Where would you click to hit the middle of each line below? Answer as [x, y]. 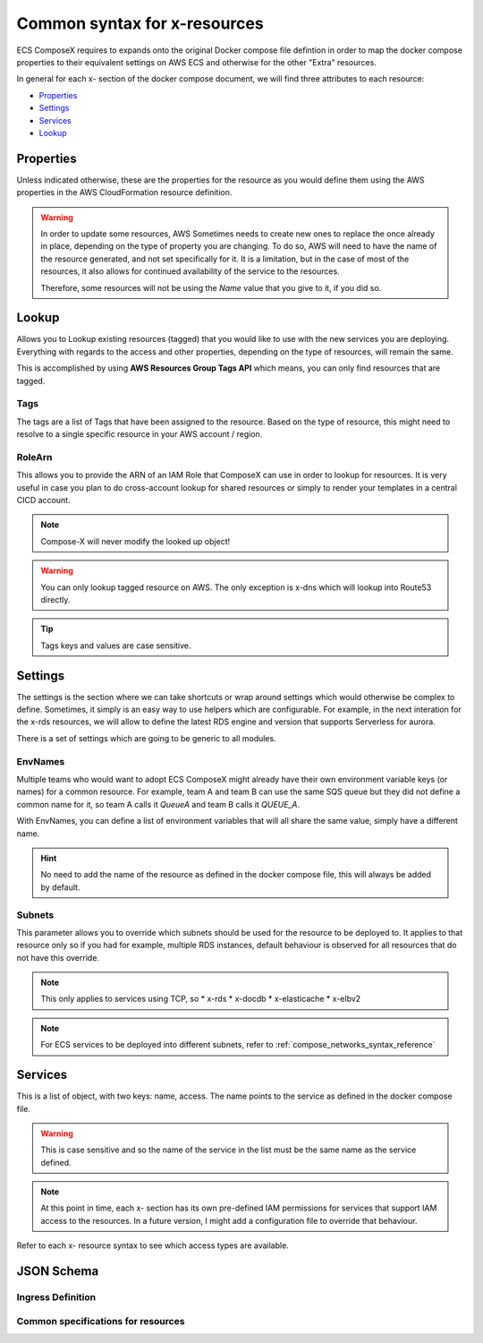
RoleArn [34, 457]
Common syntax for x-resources [140, 23]
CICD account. [43, 500]
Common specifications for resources [101, 1321]
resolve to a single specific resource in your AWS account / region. [140, 434]
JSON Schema [58, 1271]
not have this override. [58, 957]
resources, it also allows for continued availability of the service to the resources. [190, 271]
